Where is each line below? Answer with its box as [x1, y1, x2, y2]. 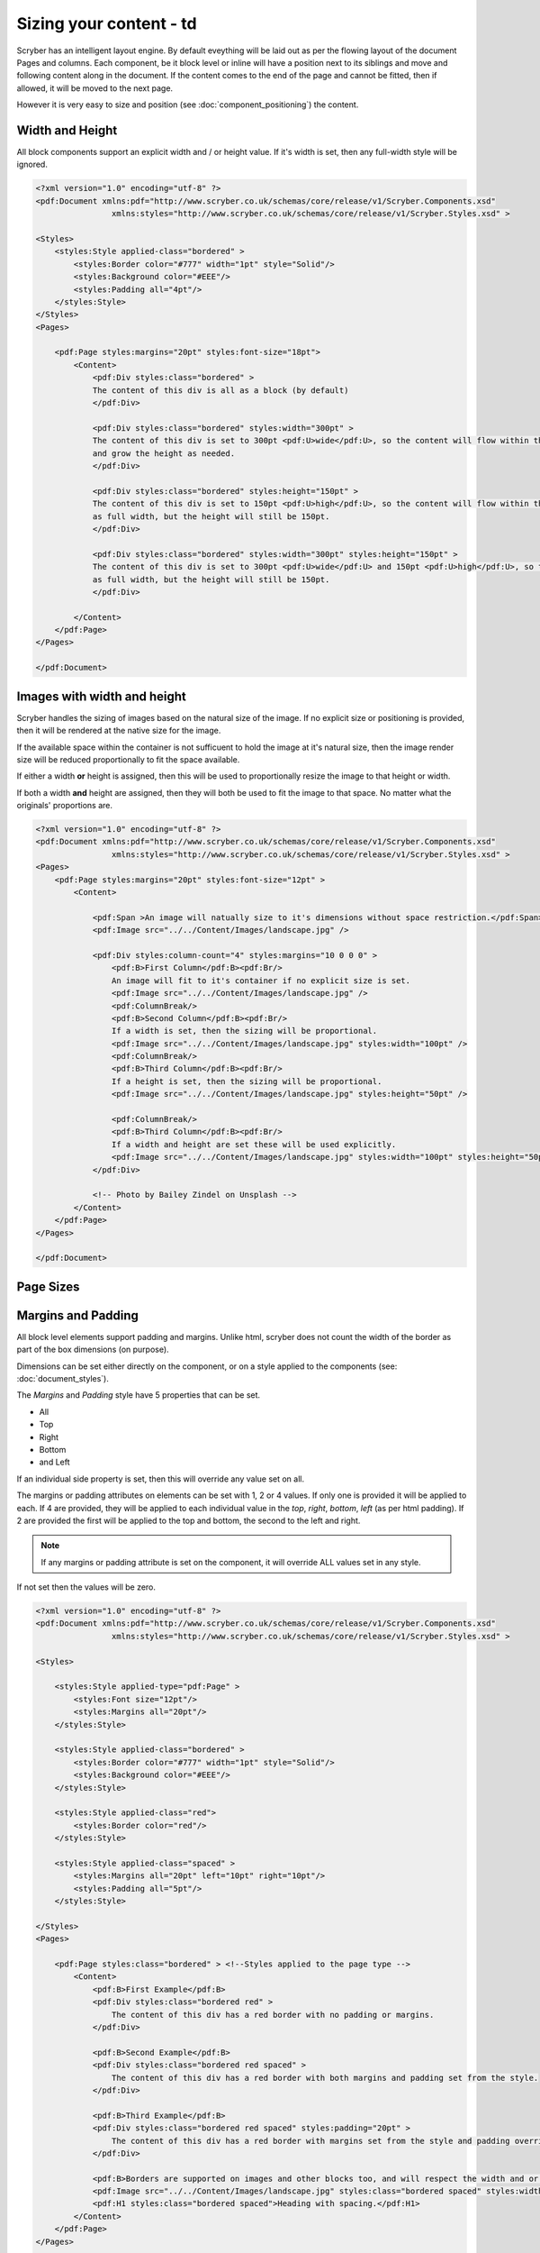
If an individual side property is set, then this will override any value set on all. [16, 1473, 305, 1484]
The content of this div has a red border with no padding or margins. [111, 2010, 435, 2020]
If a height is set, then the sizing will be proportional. [111, 1076, 382, 1086]
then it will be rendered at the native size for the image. [16, 725, 221, 736]
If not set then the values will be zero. [16, 1582, 157, 1592]
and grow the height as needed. [92, 448, 236, 459]
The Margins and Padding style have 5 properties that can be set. [16, 1390, 261, 1400]
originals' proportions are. [16, 800, 112, 811]
